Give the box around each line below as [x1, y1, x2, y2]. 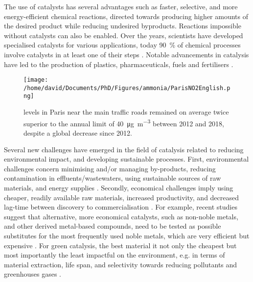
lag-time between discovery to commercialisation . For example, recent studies [4, 202, 237, 212]
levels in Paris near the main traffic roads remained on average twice [23, 107, 229, 117]
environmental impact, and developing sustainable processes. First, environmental [4, 154, 249, 164]
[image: [23, 76, 48, 84]
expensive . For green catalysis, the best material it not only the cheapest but [4, 240, 237, 250]
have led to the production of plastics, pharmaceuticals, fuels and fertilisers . [4, 59, 233, 69]
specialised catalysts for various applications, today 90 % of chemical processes [4, 40, 241, 50]
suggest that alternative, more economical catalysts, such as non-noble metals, [4, 211, 238, 221]
